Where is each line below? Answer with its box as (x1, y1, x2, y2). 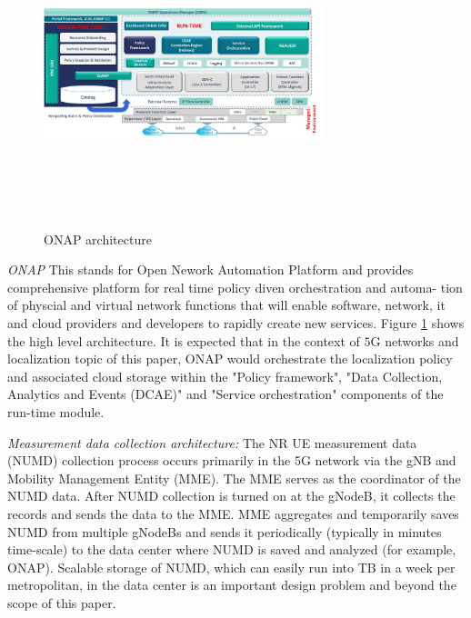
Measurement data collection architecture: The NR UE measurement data (7, 433, 417, 452)
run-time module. (7, 402, 105, 421)
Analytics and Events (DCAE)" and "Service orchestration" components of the (7, 384, 444, 404)
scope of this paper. (7, 593, 116, 612)
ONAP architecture (44, 229, 152, 248)
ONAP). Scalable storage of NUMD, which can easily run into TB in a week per (7, 557, 456, 576)
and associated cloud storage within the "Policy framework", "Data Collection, (7, 366, 443, 385)
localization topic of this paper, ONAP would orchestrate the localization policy (7, 349, 453, 368)
